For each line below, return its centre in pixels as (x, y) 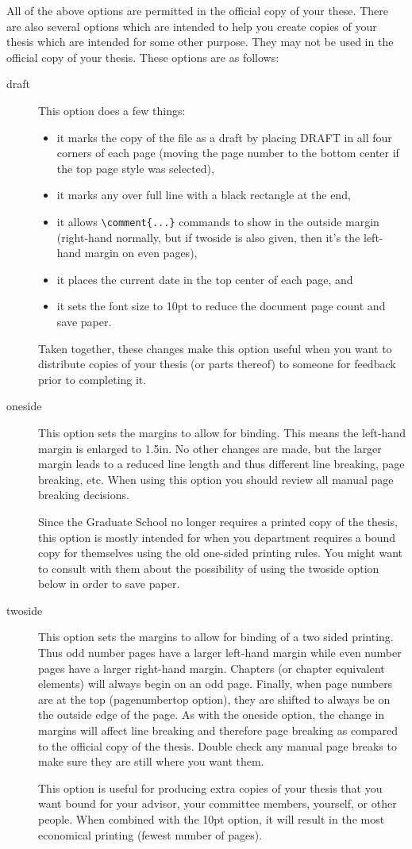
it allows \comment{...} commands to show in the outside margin (218, 221)
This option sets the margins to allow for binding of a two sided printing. (216, 637)
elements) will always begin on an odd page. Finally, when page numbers (216, 684)
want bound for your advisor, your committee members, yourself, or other (218, 803)
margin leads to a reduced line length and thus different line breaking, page (221, 464)
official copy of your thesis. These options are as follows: (143, 57)
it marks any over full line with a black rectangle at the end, (204, 195)
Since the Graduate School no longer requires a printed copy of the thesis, (218, 521)
